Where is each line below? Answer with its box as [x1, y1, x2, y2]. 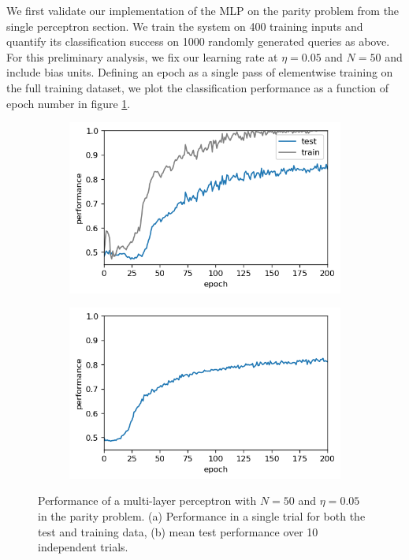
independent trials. [38, 539, 128, 555]
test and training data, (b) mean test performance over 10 [38, 523, 318, 539]
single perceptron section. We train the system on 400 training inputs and [6, 17, 363, 34]
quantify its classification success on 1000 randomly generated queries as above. [6, 33, 390, 50]
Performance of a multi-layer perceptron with [38, 492, 257, 509]
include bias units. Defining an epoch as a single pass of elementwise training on [6, 64, 393, 80]
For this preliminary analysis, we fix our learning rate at [6, 48, 278, 65]
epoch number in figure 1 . [6, 95, 131, 111]
